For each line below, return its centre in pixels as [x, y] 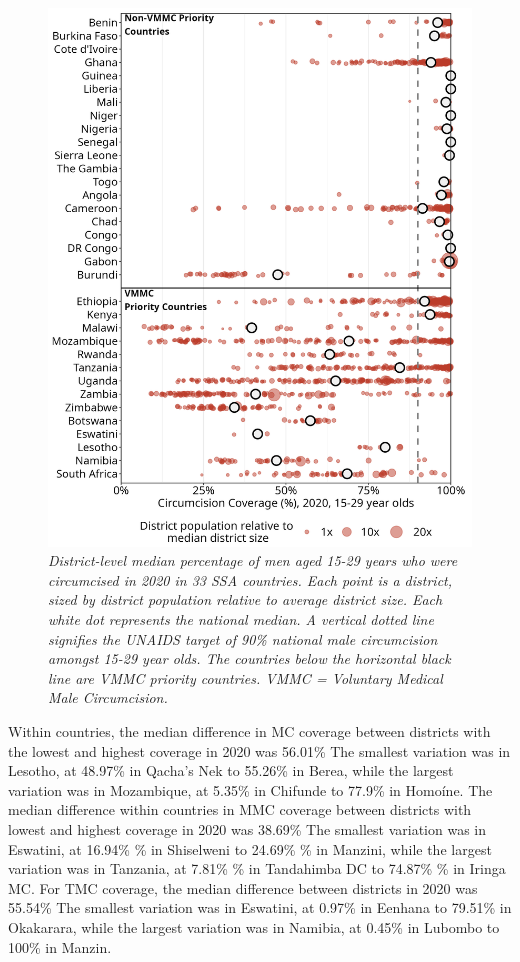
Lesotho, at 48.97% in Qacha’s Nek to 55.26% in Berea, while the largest [231, 770]
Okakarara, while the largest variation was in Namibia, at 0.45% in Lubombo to [254, 926]
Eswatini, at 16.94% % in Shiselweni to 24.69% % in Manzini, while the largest [250, 848]
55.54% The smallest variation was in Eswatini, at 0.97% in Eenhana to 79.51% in [260, 907]
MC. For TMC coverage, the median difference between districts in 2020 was [243, 887]
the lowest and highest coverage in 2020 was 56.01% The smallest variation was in [259, 750]
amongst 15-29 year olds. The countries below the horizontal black [249, 658]
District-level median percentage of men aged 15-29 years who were [253, 560]
